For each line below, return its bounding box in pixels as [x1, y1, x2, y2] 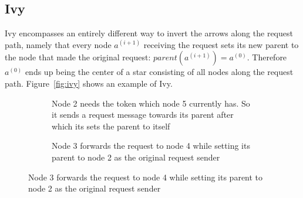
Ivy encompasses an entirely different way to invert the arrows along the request [5, 27, 293, 39]
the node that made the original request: [5, 51, 151, 63]
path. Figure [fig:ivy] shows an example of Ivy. [5, 77, 173, 89]
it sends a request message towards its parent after [52, 108, 234, 121]
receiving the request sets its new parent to [143, 38, 299, 50]
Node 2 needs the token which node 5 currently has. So [52, 97, 250, 109]
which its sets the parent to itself [52, 120, 170, 132]
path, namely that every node [5, 38, 112, 50]
